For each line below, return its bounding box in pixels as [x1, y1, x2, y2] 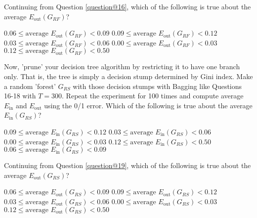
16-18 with [4, 90, 36, 101]
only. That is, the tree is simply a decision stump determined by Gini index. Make [4, 71, 253, 81]
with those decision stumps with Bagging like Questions [73, 81, 242, 91]
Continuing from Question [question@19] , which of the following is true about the [4, 160, 251, 171]
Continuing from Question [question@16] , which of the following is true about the [4, 1, 251, 11]
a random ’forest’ [4, 81, 56, 91]
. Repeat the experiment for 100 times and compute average [62, 90, 244, 101]
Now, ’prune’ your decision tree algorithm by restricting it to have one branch [4, 61, 240, 72]
